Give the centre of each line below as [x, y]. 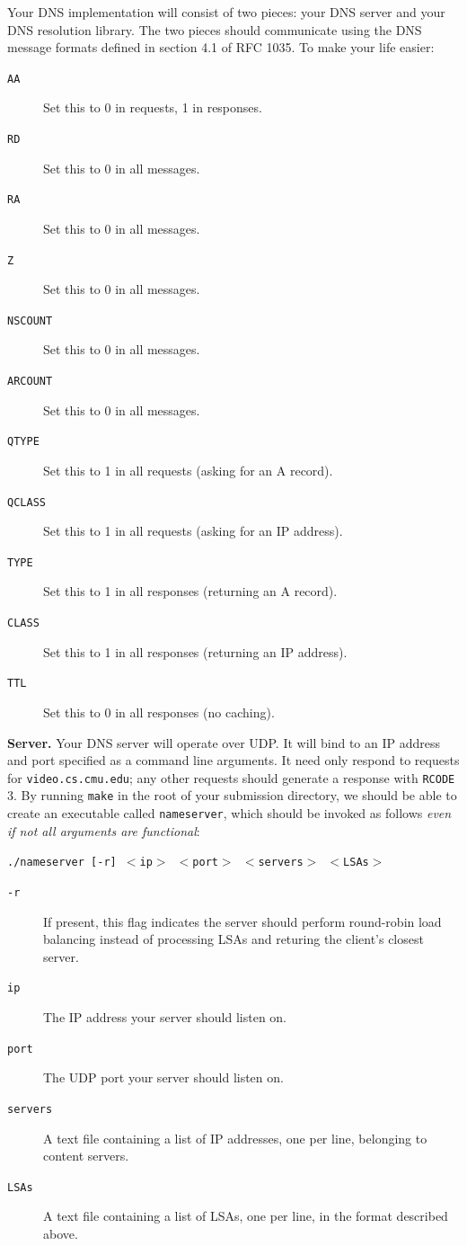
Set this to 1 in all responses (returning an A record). [190, 591]
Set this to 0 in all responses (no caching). [159, 712]
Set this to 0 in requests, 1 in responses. [153, 107]
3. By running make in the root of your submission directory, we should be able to [232, 795]
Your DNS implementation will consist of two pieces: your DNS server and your [226, 12]
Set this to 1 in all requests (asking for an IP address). [193, 531]
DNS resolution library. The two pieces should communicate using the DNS [215, 29]
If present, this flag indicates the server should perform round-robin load [242, 921]
